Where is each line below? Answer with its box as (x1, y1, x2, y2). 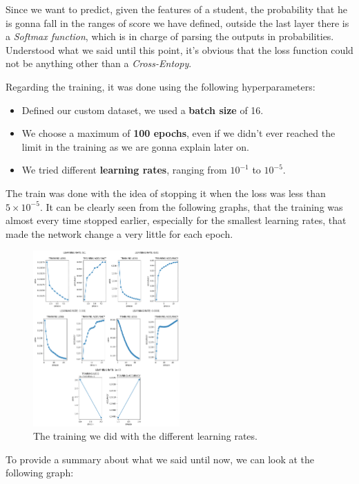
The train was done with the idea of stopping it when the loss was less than (6, 185, 326, 200)
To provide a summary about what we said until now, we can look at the (6, 452, 315, 466)
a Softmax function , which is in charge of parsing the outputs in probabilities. (6, 29, 334, 44)
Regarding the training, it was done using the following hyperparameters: (6, 79, 316, 93)
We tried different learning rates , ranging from (21, 162, 227, 177)
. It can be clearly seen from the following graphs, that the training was (39, 199, 343, 214)
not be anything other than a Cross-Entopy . (6, 56, 192, 71)
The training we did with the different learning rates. (33, 429, 258, 443)
